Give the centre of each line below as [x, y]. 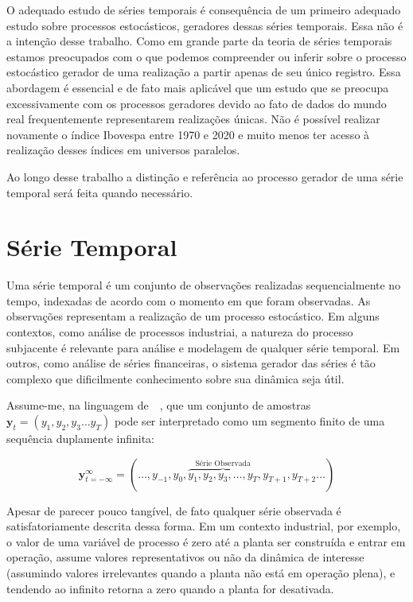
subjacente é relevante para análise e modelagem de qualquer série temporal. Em [203, 347]
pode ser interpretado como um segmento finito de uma [249, 421]
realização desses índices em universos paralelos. [123, 150]
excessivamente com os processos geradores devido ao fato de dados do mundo [197, 103]
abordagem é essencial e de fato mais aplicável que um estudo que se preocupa [198, 87]
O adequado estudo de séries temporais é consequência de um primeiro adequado [204, 10]
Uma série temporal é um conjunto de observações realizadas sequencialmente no [204, 285]
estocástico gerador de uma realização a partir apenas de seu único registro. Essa [204, 72]
